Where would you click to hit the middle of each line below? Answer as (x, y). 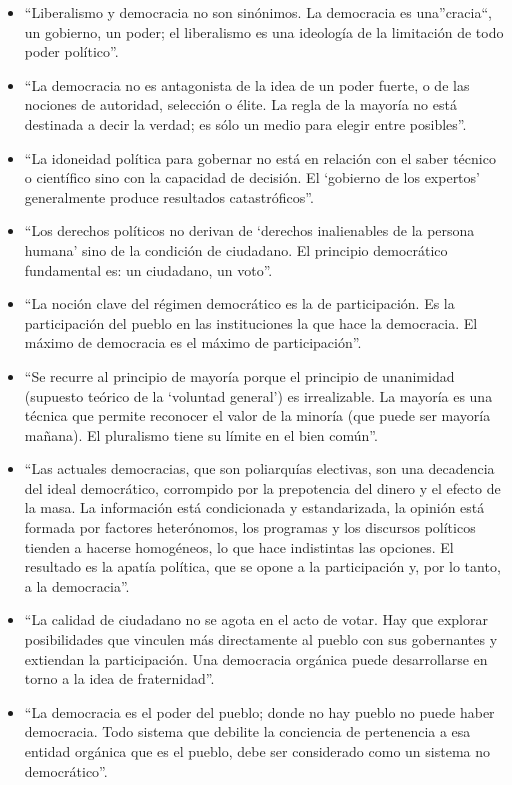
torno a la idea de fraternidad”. (119, 678)
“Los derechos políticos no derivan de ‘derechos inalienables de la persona (249, 230)
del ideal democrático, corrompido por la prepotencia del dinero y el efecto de (262, 487)
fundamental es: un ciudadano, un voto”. (148, 269)
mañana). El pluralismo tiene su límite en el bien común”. (201, 434)
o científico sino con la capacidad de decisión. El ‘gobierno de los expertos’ (252, 177)
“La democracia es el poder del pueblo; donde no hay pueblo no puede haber (259, 711)
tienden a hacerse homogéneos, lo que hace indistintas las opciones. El (239, 546)
